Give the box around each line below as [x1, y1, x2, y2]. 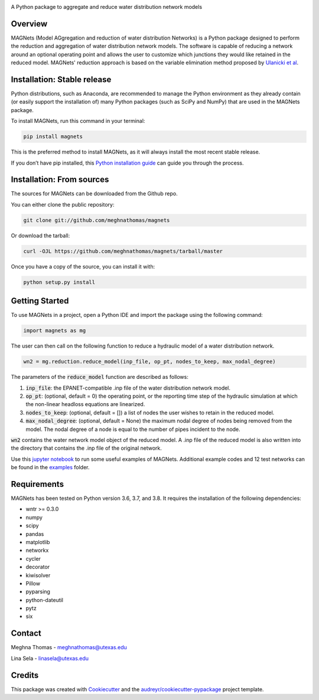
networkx [25, 547, 49, 554]
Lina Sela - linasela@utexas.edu [11, 655, 89, 662]
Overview [11, 18, 48, 29]
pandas [25, 530, 44, 537]
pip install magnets [23, 133, 83, 140]
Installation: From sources [11, 175, 109, 185]
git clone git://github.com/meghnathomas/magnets [23, 217, 170, 224]
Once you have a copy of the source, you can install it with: [11, 263, 155, 270]
